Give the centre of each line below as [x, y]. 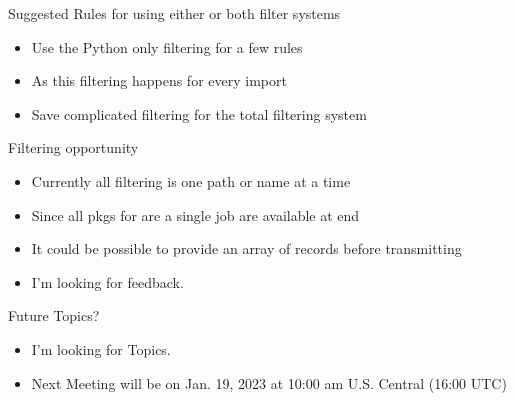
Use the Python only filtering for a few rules [167, 46]
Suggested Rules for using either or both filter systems [174, 13]
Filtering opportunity [73, 147]
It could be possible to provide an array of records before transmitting [246, 248]
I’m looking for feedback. [107, 281]
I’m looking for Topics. [101, 348]
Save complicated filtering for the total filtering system [199, 113]
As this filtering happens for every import [159, 80]
